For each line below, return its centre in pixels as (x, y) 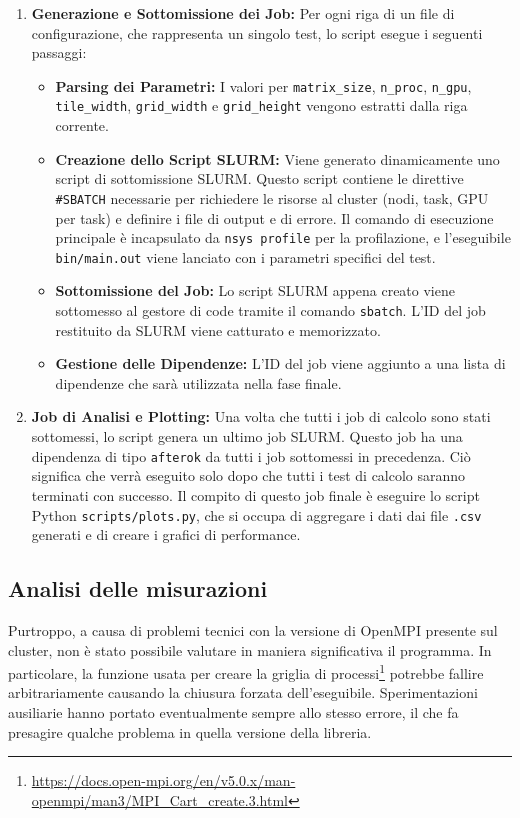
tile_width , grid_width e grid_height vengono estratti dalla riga (261, 105)
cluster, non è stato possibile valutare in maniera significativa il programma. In (250, 649)
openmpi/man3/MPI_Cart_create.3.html (159, 799)
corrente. (82, 125)
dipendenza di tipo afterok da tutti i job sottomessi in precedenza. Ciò (251, 455)
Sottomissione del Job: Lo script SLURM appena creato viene (255, 290)
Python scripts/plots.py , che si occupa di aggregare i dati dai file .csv (256, 514)
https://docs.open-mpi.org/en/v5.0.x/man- (163, 780)
